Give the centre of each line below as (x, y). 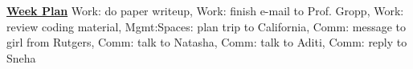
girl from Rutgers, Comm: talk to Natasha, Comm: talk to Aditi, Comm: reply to (207, 42)
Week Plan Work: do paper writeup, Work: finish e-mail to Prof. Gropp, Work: (205, 10)
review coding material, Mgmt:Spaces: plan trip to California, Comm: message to (206, 26)
